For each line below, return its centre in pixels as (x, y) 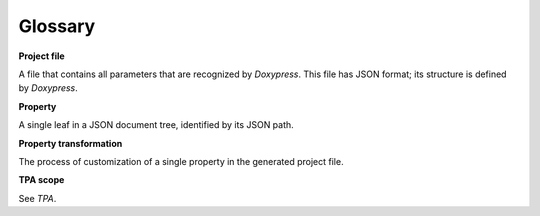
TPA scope (41, 180)
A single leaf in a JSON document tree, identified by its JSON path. (156, 125)
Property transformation (70, 143)
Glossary (57, 26)
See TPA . (37, 198)
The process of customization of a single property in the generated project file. (181, 161)
